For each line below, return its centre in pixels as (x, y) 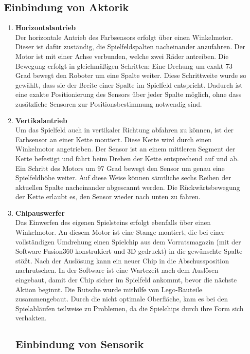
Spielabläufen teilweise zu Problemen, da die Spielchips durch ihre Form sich (129, 308)
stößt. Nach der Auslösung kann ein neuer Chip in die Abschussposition (122, 260)
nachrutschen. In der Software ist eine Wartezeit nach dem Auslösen (117, 270)
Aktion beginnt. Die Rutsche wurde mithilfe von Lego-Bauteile (109, 289)
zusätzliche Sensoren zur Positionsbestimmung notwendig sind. (109, 103)
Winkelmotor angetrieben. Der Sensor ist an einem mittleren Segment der (125, 149)
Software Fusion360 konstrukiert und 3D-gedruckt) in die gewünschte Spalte (129, 251)
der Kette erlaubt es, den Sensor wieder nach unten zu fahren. (108, 196)
